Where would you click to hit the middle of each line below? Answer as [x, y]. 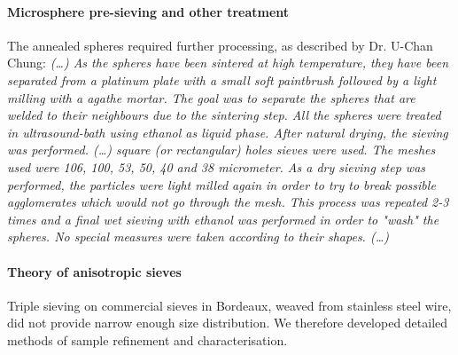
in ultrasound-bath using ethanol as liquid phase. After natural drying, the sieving [228, 132]
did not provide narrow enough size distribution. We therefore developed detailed [228, 323]
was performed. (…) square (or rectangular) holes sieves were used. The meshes [221, 150]
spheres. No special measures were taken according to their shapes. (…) [198, 237]
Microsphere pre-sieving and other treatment [148, 11]
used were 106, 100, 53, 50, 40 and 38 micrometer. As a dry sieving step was [217, 166]
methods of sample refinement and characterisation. [147, 339]
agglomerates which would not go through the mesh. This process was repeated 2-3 [228, 202]
